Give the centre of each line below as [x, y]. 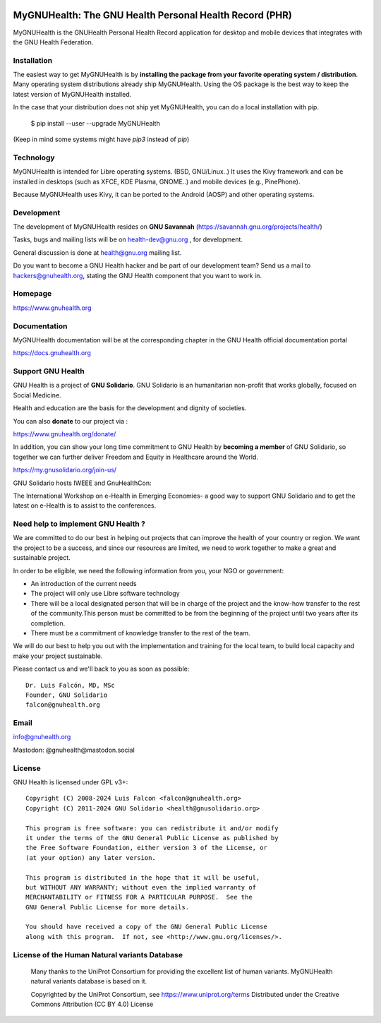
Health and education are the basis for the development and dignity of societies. [130, 408]
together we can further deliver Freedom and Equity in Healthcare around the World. [136, 457]
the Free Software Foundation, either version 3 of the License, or [146, 848]
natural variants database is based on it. [89, 981]
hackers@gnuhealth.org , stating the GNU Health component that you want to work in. [138, 275]
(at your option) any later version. [91, 857]
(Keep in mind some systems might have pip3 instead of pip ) [101, 139]
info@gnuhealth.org [42, 737]
